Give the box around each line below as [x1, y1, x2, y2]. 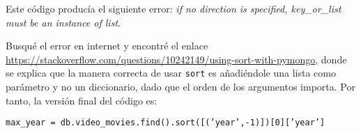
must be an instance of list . [6, 15, 121, 29]
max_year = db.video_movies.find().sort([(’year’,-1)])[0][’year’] [6, 118, 325, 128]
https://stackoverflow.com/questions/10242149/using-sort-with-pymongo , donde [6, 52, 347, 66]
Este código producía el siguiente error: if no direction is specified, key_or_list [6, 1, 341, 15]
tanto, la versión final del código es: [6, 93, 158, 107]
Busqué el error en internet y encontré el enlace [6, 38, 208, 53]
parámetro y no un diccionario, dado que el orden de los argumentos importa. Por [6, 79, 355, 94]
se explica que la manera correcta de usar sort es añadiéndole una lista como [6, 65, 336, 80]
